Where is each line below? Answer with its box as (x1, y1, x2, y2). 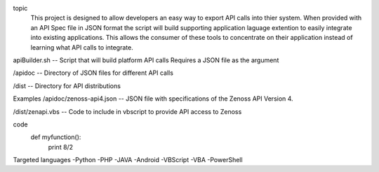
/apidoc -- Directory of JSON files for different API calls (13, 69, 173, 77)
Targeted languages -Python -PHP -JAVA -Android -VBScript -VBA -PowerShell (13, 156, 243, 164)
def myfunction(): (30, 133, 81, 141)
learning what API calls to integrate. (30, 43, 133, 52)
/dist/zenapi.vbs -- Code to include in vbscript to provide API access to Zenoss (13, 107, 242, 115)
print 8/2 (48, 143, 74, 151)
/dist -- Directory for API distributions (13, 81, 121, 90)
